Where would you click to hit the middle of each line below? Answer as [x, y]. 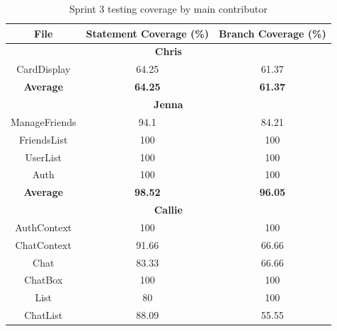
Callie [168, 210]
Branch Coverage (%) [272, 33]
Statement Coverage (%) [147, 33]
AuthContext [44, 227]
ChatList [44, 315]
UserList [43, 157]
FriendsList [44, 139]
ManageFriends [44, 121]
